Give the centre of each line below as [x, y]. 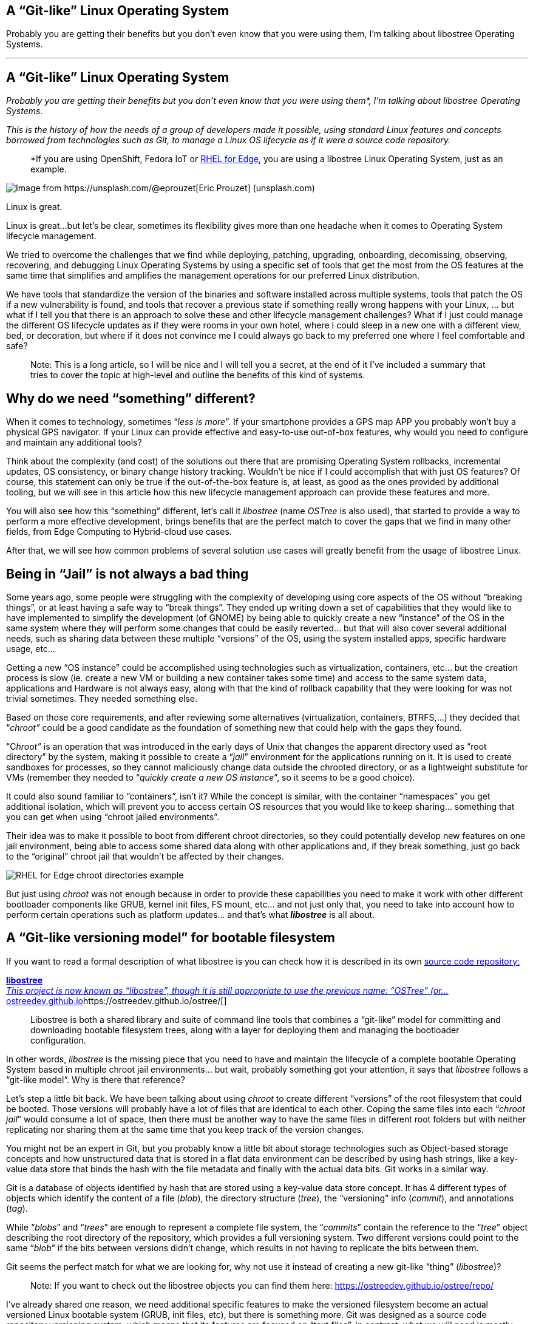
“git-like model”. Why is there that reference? [96, 1079]
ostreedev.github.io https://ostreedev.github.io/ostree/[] [117, 1000]
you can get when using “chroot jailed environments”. [113, 816]
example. [49, 169]
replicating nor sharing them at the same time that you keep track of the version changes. [185, 1129]
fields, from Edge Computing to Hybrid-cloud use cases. [119, 532]
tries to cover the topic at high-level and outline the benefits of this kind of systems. [198, 375]
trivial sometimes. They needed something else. [102, 698]
